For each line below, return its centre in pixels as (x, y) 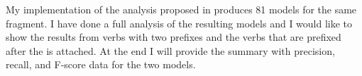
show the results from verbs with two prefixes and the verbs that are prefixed (174, 37)
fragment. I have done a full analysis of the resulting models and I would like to (179, 23)
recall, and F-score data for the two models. (101, 64)
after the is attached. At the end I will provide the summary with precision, (170, 50)
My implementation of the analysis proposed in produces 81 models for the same (181, 9)
